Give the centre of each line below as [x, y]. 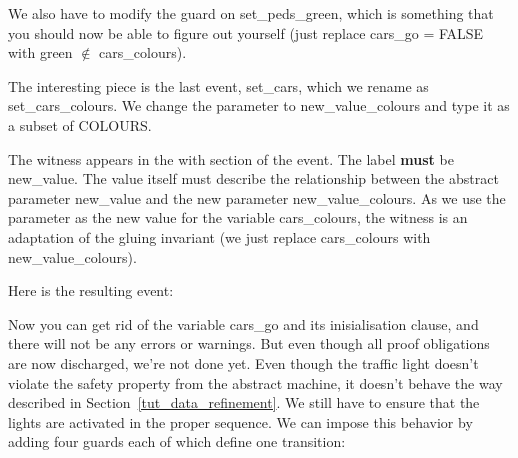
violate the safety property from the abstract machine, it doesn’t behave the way [255, 382]
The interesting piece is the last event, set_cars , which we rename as [218, 85]
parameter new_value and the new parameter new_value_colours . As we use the [257, 197]
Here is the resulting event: [91, 290]
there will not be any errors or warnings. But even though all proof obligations [249, 343]
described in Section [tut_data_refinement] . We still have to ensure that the [244, 402]
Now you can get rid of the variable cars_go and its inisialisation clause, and [243, 323]
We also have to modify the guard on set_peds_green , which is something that [251, 13]
